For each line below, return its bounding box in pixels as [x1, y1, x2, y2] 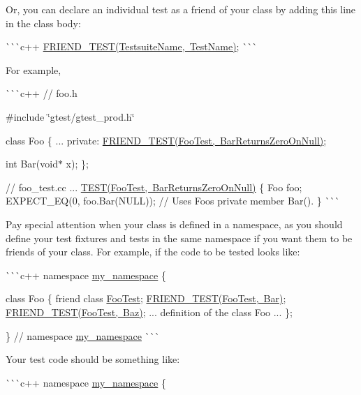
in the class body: [6, 15, 81, 30]
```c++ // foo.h [6, 86, 78, 100]
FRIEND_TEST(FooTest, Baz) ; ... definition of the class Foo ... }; [6, 304, 293, 319]
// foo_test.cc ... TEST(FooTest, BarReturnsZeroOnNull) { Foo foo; [6, 179, 302, 194]
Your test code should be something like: [6, 352, 180, 366]
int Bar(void [6, 156, 58, 171]
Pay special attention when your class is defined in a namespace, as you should [6, 216, 343, 231]
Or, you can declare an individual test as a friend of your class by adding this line [6, 2, 356, 16]
